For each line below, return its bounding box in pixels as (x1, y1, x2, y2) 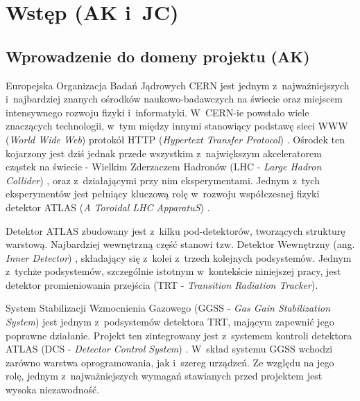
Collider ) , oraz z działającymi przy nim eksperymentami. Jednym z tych (6, 172, 320, 187)
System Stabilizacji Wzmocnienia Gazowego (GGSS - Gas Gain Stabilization (6, 301, 331, 315)
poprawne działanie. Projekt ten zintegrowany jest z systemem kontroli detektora (6, 328, 352, 342)
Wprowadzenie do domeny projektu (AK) (6, 45, 310, 66)
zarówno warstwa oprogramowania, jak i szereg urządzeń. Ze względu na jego (6, 355, 334, 369)
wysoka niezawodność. (6, 382, 100, 397)
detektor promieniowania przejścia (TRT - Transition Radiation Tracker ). (6, 277, 318, 292)
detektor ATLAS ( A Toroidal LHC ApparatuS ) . (6, 199, 210, 214)
